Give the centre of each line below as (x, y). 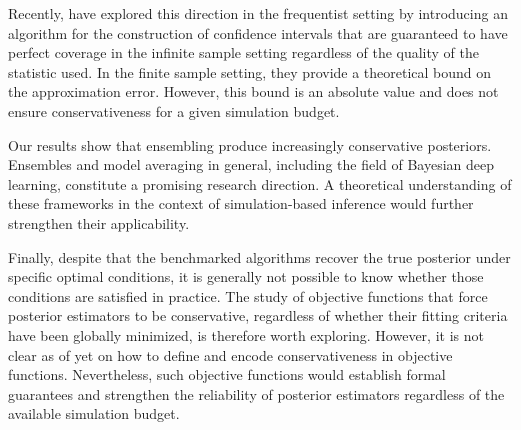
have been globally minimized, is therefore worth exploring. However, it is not (246, 334)
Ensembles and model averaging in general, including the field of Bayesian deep (251, 164)
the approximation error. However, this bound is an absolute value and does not (253, 91)
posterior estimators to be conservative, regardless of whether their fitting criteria (258, 315)
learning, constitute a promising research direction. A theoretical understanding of (260, 183)
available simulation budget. (94, 413)
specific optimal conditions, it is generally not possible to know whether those (246, 276)
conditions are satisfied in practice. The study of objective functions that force (248, 295)
